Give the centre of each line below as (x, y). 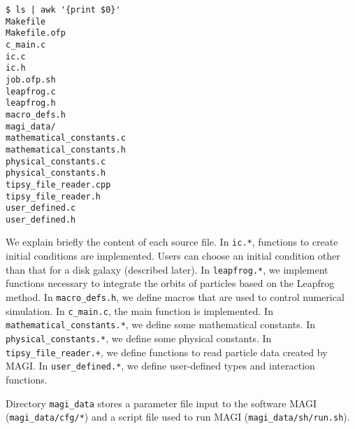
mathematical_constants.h (66, 149)
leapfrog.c (31, 91)
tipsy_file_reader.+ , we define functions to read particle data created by (167, 352)
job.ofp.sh (31, 79)
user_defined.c (41, 208)
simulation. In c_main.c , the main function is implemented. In (139, 310)
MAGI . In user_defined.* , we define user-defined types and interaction (160, 366)
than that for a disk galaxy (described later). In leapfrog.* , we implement (167, 269)
